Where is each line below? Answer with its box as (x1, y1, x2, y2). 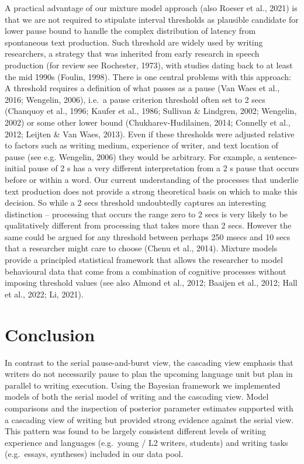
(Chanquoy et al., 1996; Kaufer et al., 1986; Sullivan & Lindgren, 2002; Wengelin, (5, 105, 297, 117)
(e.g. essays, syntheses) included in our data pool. (5, 448, 184, 460)
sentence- (264, 150, 298, 162)
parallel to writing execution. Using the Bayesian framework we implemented (5, 379, 281, 391)
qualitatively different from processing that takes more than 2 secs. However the (5, 219, 292, 231)
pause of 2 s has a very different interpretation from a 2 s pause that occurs (28, 162, 299, 174)
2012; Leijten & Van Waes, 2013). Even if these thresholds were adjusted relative (5, 127, 295, 140)
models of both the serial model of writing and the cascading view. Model (5, 390, 269, 403)
